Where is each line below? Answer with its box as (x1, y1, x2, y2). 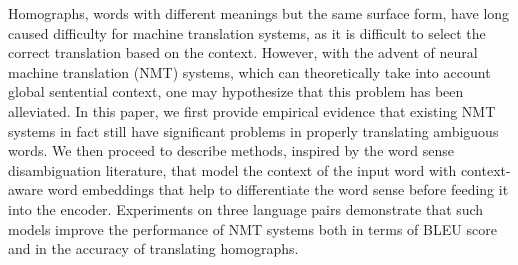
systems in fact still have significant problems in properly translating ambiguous (8, 120, 499, 141)
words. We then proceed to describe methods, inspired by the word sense (8, 140, 454, 161)
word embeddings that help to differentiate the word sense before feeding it (47, 179, 509, 200)
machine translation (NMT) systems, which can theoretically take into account (8, 61, 491, 82)
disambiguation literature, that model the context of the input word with (8, 159, 457, 180)
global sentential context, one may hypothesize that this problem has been (8, 81, 464, 102)
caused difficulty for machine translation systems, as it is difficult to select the (8, 22, 486, 43)
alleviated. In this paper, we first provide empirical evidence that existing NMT (8, 100, 496, 121)
